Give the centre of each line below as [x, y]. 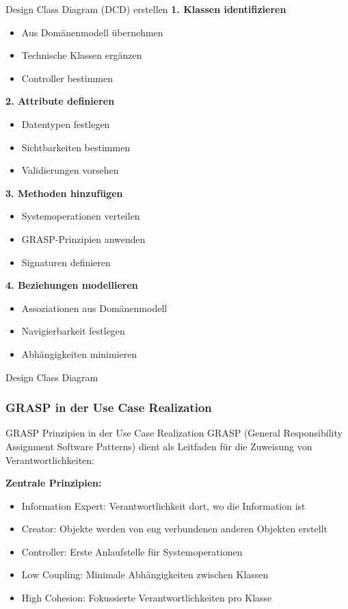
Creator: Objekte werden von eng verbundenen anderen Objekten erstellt [174, 529]
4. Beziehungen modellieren [72, 285]
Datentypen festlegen [66, 124]
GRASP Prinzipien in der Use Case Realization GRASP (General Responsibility [174, 433]
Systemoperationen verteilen [81, 216]
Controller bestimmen [67, 78]
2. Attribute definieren [60, 101]
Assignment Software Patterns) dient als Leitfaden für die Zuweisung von [159, 446]
